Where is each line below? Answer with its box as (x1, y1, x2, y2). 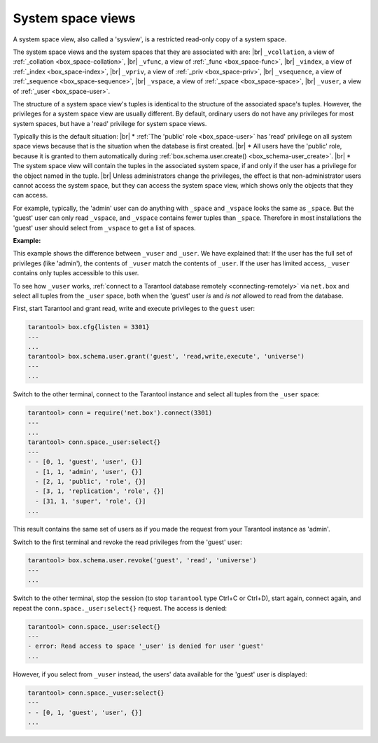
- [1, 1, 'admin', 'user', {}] (35, 468, 143, 475)
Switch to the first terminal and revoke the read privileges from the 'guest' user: (13, 538, 243, 546)
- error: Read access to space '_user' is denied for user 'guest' (27, 642, 265, 651)
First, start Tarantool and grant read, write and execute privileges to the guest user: (13, 305, 255, 313)
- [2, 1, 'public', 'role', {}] (35, 477, 146, 485)
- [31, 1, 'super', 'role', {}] (35, 497, 146, 505)
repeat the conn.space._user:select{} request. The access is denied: (13, 604, 227, 612)
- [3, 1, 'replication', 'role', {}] (35, 487, 164, 495)
